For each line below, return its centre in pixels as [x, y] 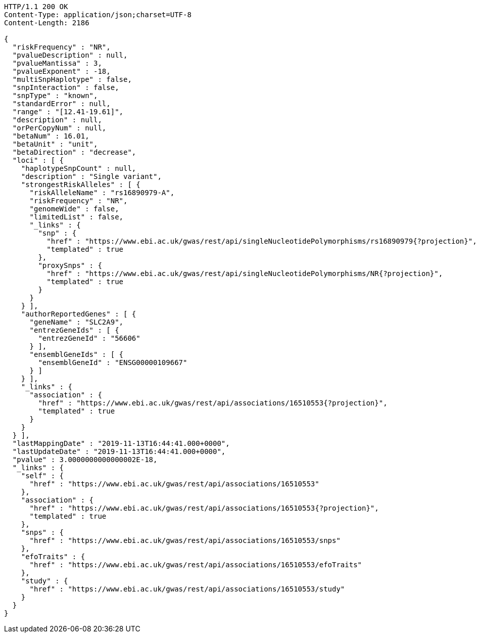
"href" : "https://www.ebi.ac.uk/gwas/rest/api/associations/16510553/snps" [185, 540]
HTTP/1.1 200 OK [36, 7]
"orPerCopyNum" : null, [59, 128]
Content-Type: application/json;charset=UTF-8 [98, 15]
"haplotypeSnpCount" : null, [79, 168]
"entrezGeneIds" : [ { [74, 330]
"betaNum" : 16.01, [51, 136]
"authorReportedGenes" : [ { [79, 314]
